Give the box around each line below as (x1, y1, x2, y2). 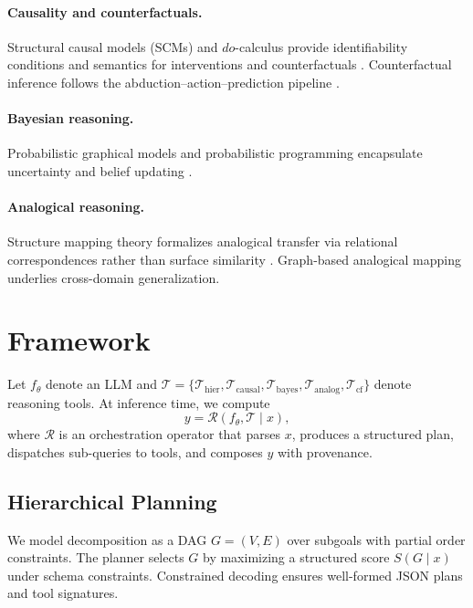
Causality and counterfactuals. (7, 2, 203, 21)
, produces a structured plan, (291, 425, 454, 444)
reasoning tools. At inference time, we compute (7, 393, 270, 412)
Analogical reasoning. (7, 197, 144, 216)
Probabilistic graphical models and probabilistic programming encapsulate (7, 143, 423, 162)
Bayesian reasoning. (7, 109, 134, 128)
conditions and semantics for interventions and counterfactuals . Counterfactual (7, 55, 452, 74)
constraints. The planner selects (7, 548, 184, 567)
